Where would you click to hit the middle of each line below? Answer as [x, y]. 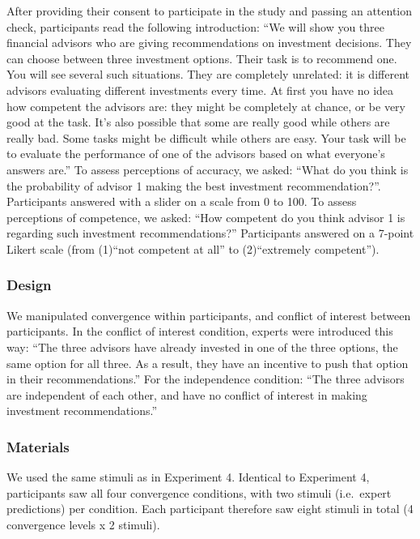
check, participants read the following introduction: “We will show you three [195, 26]
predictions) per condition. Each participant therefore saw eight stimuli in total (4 [210, 509]
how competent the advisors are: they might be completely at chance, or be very [206, 106]
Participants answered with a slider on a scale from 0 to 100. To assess [182, 201]
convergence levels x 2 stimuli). [83, 524]
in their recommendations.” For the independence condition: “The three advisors [206, 379]
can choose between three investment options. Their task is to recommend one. [202, 58]
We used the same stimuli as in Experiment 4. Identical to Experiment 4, [188, 477]
